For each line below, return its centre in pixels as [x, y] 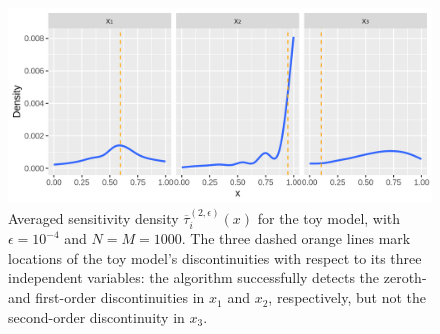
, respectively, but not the [347, 297]
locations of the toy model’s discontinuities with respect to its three [215, 257]
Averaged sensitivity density [93, 217]
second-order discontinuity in [96, 316]
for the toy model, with [329, 217]
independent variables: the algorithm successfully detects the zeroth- [217, 277]
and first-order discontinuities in [106, 297]
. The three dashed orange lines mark [296, 238]
